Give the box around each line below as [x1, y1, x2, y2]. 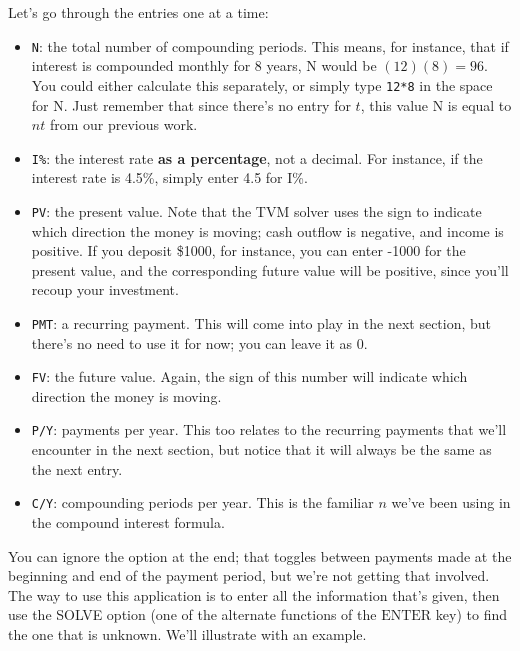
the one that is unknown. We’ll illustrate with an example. [8, 623, 367, 644]
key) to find [435, 604, 507, 625]
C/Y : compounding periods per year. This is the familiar [31, 492, 374, 513]
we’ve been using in [391, 492, 511, 513]
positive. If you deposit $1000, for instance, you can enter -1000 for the [31, 240, 466, 261]
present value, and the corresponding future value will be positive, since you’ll [31, 259, 509, 280]
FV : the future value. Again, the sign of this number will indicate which [31, 366, 468, 387]
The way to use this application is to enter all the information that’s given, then [8, 584, 500, 605]
